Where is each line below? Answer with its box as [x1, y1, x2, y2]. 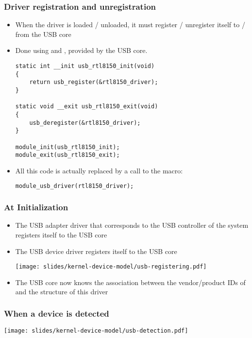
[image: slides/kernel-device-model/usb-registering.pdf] [15, 263, 207, 270]
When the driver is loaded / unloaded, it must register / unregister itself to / [15, 19, 245, 30]
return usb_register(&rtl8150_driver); [29, 79, 158, 86]
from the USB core [15, 29, 71, 39]
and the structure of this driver [15, 287, 108, 297]
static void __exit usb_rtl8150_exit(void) [15, 103, 158, 110]
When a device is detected [4, 307, 109, 319]
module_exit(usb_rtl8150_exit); [15, 152, 120, 159]
